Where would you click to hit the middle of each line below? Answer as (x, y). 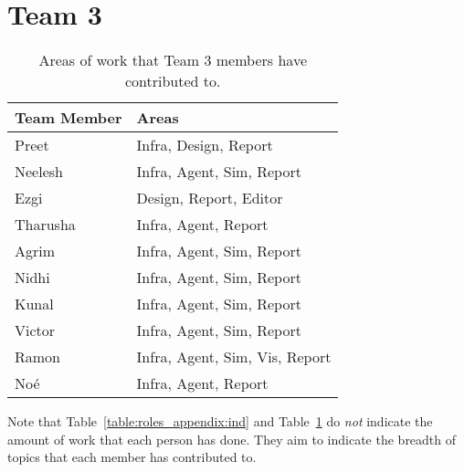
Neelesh (39, 172)
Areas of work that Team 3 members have (173, 60)
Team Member (69, 118)
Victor (35, 330)
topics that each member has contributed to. (132, 457)
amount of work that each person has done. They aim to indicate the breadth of (232, 439)
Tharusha (45, 225)
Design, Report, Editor (210, 198)
